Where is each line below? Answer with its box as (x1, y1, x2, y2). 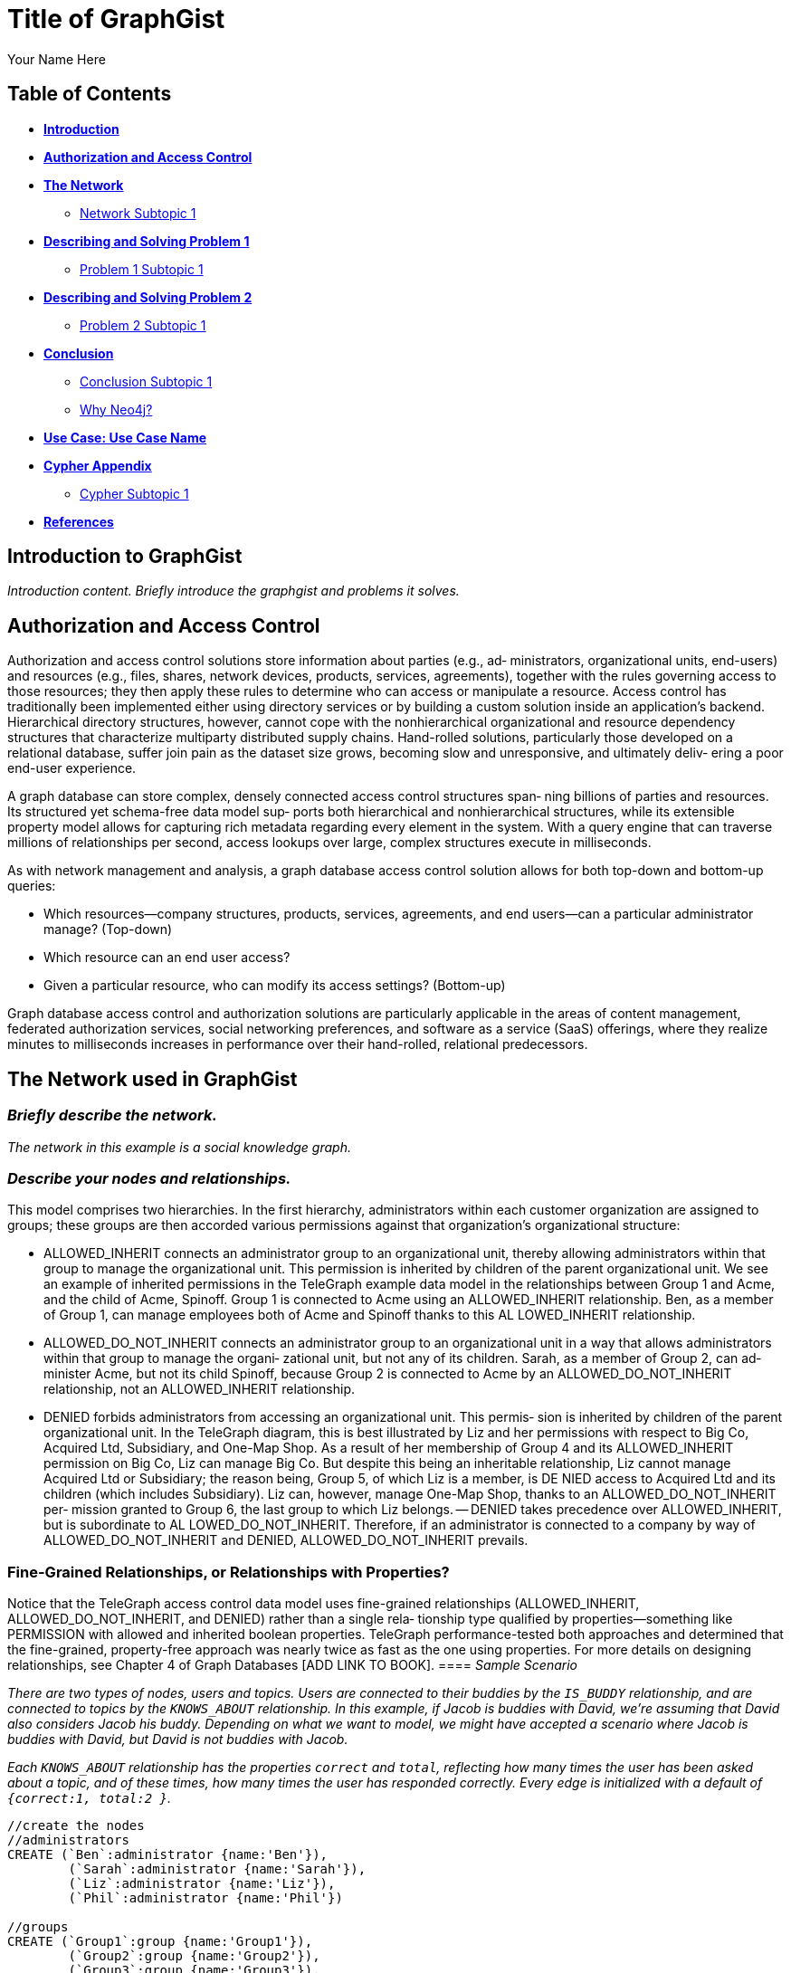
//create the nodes (7, 1818, 145, 1833)
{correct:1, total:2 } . (7, 1790, 172, 1806)
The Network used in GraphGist (7, 1067, 298, 1091)
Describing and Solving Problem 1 (43, 233, 250, 249)
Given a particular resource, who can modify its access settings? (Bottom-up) (43, 977, 506, 994)
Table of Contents (7, 82, 172, 106)
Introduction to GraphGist (7, 545, 243, 568)
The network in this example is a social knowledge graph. (7, 1139, 351, 1155)
